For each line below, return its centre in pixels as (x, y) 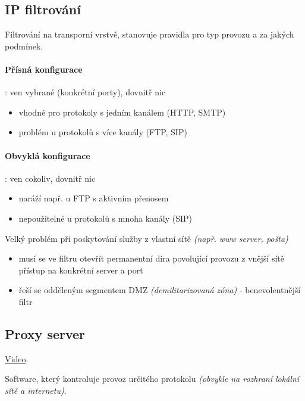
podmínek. (24, 46)
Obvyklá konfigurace (48, 155)
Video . (17, 358)
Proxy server (45, 333)
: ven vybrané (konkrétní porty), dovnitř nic (85, 92)
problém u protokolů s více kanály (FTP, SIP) (103, 132)
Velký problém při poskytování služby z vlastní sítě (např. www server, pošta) (147, 238)
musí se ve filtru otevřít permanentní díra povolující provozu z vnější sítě (151, 258)
